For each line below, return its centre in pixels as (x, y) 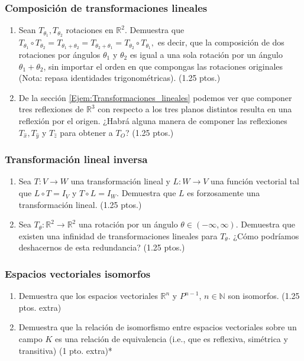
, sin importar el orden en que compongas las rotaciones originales (163, 66)
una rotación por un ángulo (128, 224)
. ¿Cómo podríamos (263, 235)
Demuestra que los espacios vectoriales (88, 296)
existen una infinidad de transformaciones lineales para (118, 235)
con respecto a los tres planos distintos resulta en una (195, 109)
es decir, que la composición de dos (221, 42)
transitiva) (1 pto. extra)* (65, 350)
